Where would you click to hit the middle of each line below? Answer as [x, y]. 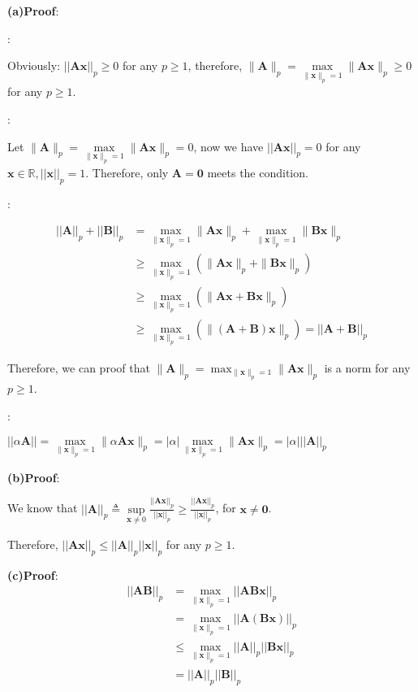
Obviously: [34, 65]
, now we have [228, 146]
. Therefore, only [127, 172]
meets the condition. [258, 172]
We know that [43, 508]
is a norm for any [367, 367]
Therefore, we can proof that [79, 367]
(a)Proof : [33, 11]
